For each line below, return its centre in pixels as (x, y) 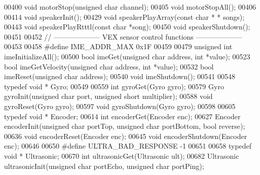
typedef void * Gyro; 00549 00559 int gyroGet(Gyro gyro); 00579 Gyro (114, 86)
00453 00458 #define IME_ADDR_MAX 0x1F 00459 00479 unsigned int (118, 46)
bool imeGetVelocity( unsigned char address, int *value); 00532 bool (109, 66)
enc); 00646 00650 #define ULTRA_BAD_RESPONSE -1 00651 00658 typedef (128, 146)
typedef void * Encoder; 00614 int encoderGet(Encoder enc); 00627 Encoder (122, 116)
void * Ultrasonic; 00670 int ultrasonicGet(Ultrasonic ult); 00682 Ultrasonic (122, 155)
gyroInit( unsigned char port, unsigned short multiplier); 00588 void (108, 96)
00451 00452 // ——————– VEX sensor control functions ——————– (123, 36)
